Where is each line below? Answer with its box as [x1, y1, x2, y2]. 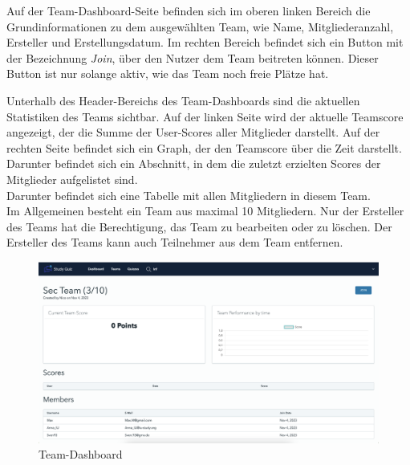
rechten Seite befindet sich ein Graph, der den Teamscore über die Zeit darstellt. [6, 139, 402, 156]
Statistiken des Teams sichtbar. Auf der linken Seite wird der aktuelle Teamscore [6, 108, 404, 124]
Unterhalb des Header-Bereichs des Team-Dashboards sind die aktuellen [6, 92, 360, 108]
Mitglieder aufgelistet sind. [6, 170, 138, 187]
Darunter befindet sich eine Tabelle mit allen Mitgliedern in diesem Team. [6, 186, 371, 203]
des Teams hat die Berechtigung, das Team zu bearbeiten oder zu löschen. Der [6, 218, 392, 235]
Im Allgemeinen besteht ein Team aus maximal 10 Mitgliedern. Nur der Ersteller [6, 202, 404, 219]
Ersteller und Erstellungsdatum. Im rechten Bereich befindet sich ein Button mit [6, 34, 404, 51]
